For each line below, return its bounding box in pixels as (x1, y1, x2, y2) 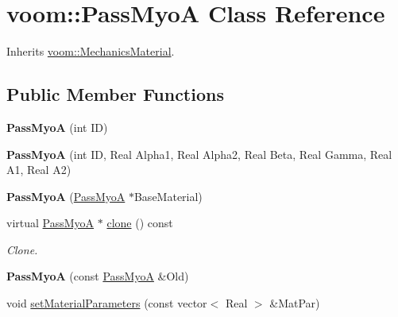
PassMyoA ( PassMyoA (6, 187, 126, 204)
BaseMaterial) (133, 187, 203, 204)
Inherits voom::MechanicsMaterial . (6, 43, 175, 60)
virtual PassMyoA (6, 215, 95, 231)
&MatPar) (269, 295, 320, 311)
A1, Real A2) (6, 161, 71, 178)
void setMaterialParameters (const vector (6, 295, 207, 311)
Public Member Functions (6, 82, 224, 106)
